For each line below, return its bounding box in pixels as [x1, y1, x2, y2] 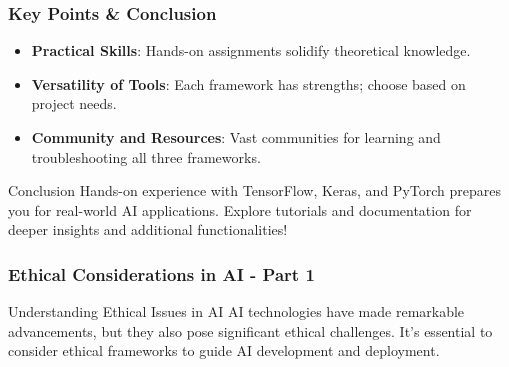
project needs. [31, 93, 117, 114]
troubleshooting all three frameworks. [31, 146, 261, 167]
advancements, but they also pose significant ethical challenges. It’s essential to [8, 320, 493, 341]
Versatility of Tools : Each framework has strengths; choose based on [31, 73, 466, 94]
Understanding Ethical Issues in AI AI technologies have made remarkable [8, 301, 465, 322]
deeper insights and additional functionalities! [8, 219, 288, 240]
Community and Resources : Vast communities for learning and [31, 127, 441, 147]
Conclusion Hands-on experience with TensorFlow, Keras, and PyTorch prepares [8, 180, 501, 201]
